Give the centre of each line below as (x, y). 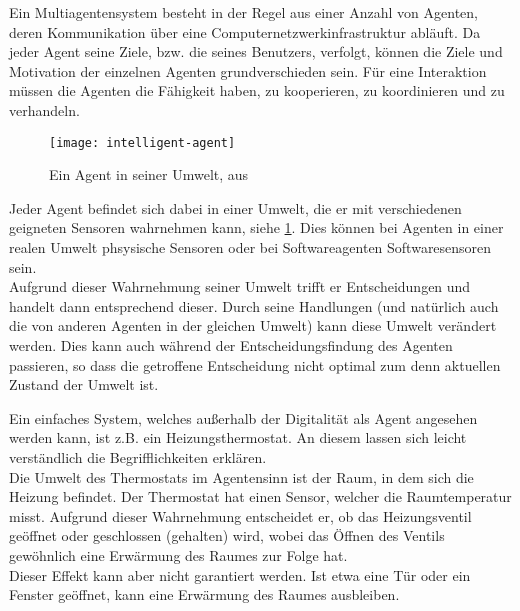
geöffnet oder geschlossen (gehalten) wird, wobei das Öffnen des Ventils (227, 535)
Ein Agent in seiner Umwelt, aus (149, 174)
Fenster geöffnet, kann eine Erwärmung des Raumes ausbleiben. (204, 594)
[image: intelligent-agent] (142, 142)
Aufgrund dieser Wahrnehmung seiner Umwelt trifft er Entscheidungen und (240, 286)
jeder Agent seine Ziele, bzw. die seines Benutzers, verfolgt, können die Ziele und (256, 51)
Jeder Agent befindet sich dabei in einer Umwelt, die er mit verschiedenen (235, 207)
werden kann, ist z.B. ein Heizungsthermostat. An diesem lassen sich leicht (238, 437)
